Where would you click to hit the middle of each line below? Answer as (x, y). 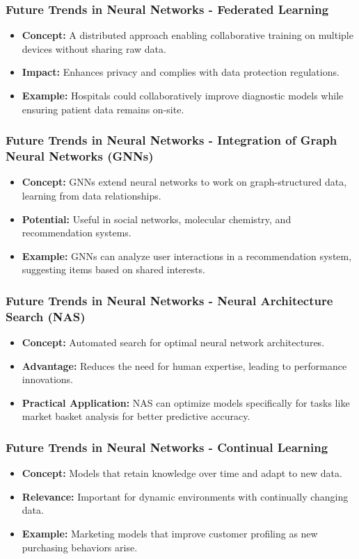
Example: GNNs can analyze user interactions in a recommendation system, (187, 256)
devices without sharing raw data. (94, 48)
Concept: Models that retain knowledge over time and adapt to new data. (182, 473)
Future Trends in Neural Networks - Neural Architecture (169, 300)
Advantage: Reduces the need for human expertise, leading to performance (184, 365)
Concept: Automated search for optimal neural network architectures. (173, 342)
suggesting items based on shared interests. (113, 269)
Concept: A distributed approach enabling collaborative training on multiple (188, 35)
